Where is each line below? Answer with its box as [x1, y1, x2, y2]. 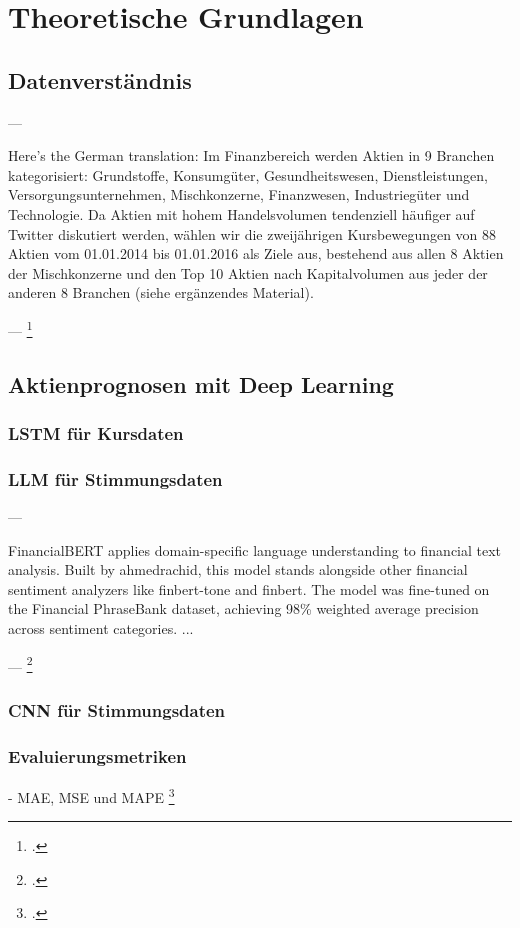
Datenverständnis [8, 64, 192, 95]
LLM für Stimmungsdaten [8, 466, 223, 491]
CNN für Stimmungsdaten [8, 697, 226, 722]
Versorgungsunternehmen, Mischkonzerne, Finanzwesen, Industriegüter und [8, 184, 470, 205]
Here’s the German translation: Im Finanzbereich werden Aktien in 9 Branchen [8, 145, 495, 166]
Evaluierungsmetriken [8, 743, 187, 768]
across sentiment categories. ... [8, 617, 194, 638]
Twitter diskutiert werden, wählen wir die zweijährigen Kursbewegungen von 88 [8, 223, 497, 244]
